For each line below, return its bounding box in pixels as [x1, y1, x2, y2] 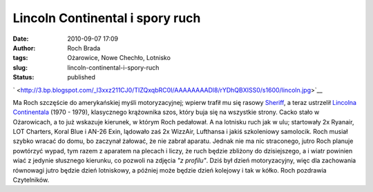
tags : [12, 54, 28, 62]
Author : [12, 44, 36, 52]
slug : [12, 63, 28, 72]
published [67, 73, 96, 81]
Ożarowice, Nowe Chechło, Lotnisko [67, 54, 171, 62]
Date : [12, 35, 29, 43]
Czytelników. [12, 176, 50, 184]
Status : [12, 73, 35, 81]
